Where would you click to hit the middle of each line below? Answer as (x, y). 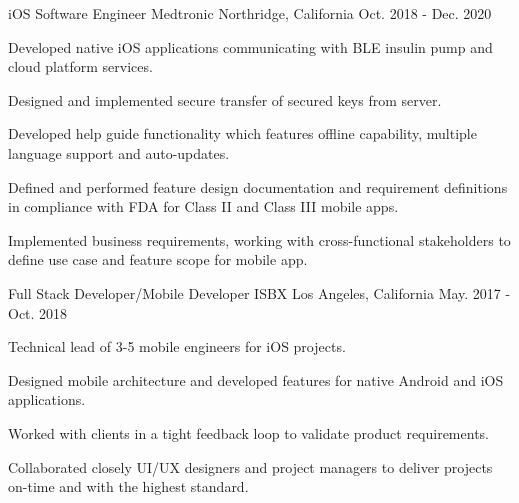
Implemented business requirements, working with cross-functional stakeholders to (259, 239)
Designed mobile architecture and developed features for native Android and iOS (256, 379)
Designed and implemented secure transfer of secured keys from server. (225, 99)
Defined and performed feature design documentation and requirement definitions (258, 186)
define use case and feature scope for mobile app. (158, 259)
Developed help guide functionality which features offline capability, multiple (242, 133)
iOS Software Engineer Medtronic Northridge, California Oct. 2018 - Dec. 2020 (250, 13)
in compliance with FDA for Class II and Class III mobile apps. (203, 206)
